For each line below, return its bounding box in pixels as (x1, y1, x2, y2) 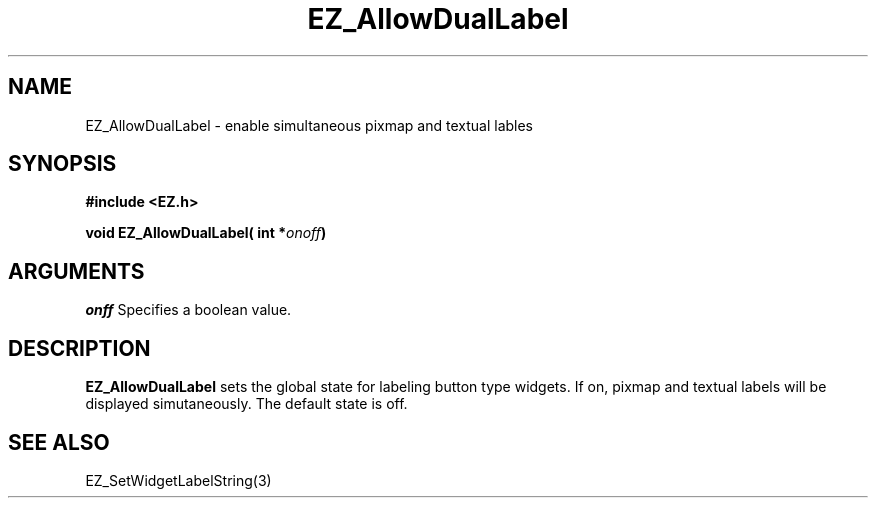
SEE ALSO (8, 429, 110, 455)
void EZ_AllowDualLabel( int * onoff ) (85, 224, 327, 242)
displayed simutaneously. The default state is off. (85, 395, 408, 413)
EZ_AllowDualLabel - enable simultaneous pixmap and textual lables (85, 116, 534, 134)
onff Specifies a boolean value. (85, 301, 292, 319)
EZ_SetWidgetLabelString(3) (85, 471, 272, 489)
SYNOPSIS (8, 151, 117, 177)
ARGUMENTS (8, 258, 145, 284)
